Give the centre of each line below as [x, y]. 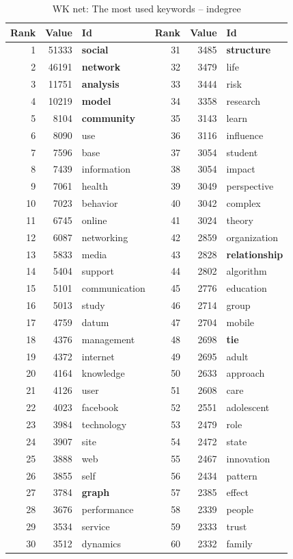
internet [98, 356]
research [243, 100]
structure [249, 50]
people [240, 509]
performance [108, 509]
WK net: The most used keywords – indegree [146, 8]
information [106, 169]
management [108, 339]
